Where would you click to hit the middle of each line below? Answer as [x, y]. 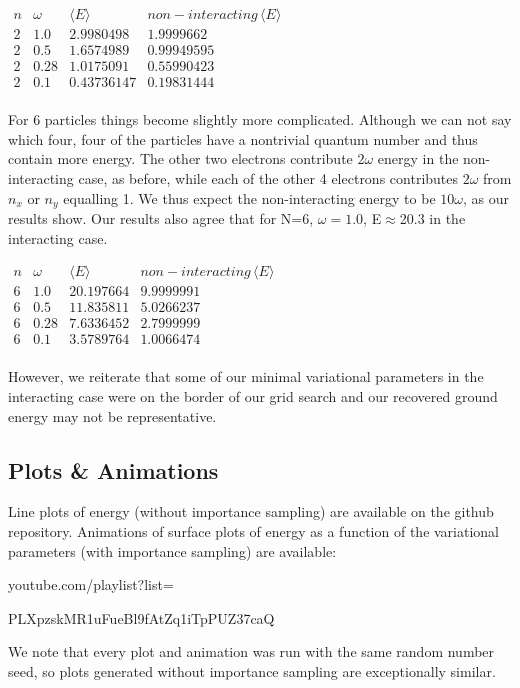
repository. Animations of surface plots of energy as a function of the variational [254, 530]
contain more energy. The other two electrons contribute [180, 158]
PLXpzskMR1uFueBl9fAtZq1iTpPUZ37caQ [141, 617]
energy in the [418, 158]
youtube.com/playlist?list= [91, 584]
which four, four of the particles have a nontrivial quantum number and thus [243, 138]
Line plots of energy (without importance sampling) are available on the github [251, 511]
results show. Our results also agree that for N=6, [161, 218]
